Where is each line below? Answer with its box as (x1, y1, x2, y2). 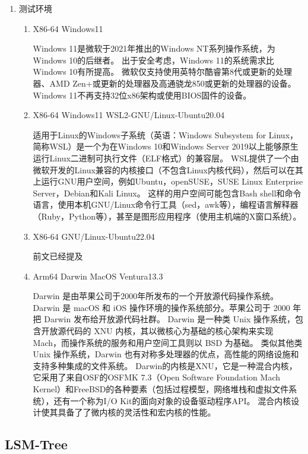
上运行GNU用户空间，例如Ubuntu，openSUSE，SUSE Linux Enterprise (33, 175, 303, 188)
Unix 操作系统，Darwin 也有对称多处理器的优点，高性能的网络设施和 (33, 348, 299, 360)
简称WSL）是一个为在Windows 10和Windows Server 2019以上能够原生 (33, 140, 299, 153)
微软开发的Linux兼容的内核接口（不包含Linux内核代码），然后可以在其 (33, 163, 304, 176)
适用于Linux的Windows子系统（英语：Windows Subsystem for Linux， (33, 128, 299, 141)
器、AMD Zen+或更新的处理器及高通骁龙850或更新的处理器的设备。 (33, 77, 296, 89)
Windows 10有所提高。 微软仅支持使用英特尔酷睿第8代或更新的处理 (33, 65, 292, 78)
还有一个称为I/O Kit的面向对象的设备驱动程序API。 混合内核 (53, 394, 291, 407)
